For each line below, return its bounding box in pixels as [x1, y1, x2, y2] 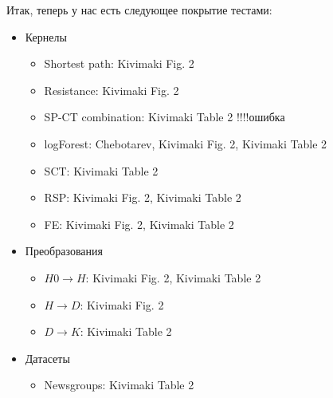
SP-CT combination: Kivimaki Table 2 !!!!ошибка [44, 108, 285, 125]
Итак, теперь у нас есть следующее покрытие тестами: [6, 2, 272, 18]
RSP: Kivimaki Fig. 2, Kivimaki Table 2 [44, 189, 241, 206]
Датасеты [25, 349, 70, 366]
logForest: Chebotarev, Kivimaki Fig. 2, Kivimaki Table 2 [44, 135, 327, 152]
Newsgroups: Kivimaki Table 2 [44, 376, 194, 393]
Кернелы [25, 28, 67, 45]
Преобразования [25, 242, 103, 259]
